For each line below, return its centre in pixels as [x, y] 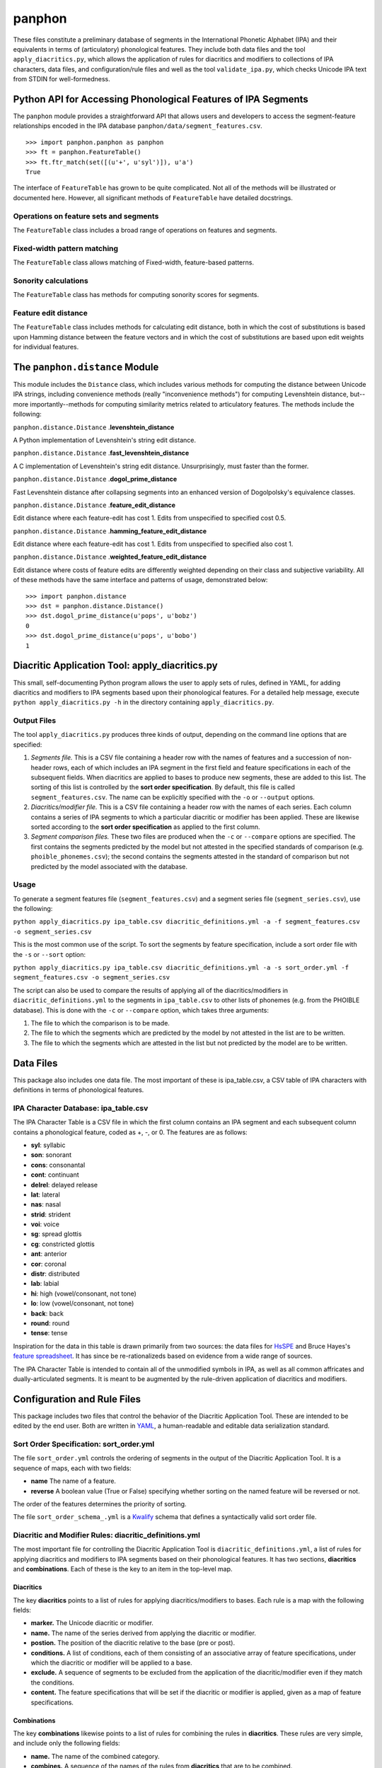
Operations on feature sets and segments [86, 216]
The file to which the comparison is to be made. [100, 1023]
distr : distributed [56, 1274]
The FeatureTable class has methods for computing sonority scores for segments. [136, 295]
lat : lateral [45, 1194]
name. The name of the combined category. [95, 1756]
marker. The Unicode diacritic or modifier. [92, 1623]
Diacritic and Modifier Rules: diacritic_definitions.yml [107, 1535]
